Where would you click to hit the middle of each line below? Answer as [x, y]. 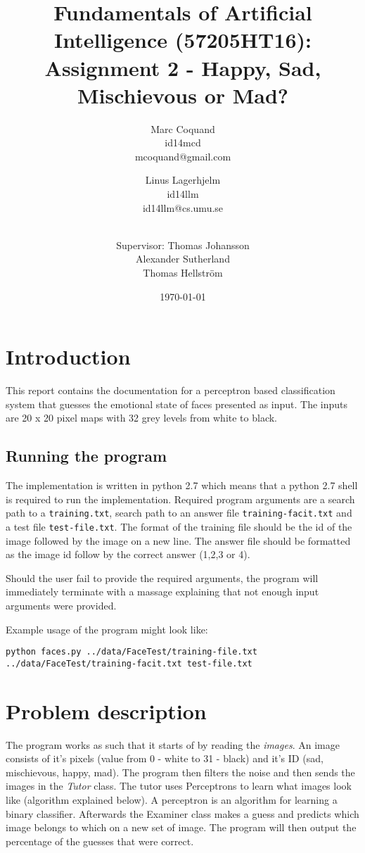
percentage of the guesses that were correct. [100, 841]
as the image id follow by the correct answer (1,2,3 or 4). [128, 554]
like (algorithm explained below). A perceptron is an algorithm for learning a [172, 800]
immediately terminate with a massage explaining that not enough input [162, 592]
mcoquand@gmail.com [183, 156]
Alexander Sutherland [183, 259]
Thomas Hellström [183, 273]
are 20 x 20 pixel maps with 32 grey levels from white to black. [142, 418]
